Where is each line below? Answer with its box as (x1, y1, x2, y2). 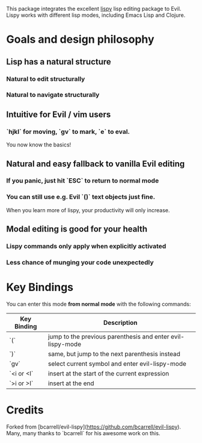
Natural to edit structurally (6, 75, 85, 83)
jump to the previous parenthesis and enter (47, 332, 170, 341)
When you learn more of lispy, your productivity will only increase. (6, 206, 170, 213)
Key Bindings (6, 280, 74, 294)
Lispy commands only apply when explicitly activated (6, 242, 167, 251)
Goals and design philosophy (6, 33, 155, 46)
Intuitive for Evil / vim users (6, 109, 111, 119)
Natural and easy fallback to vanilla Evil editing (6, 159, 185, 169)
